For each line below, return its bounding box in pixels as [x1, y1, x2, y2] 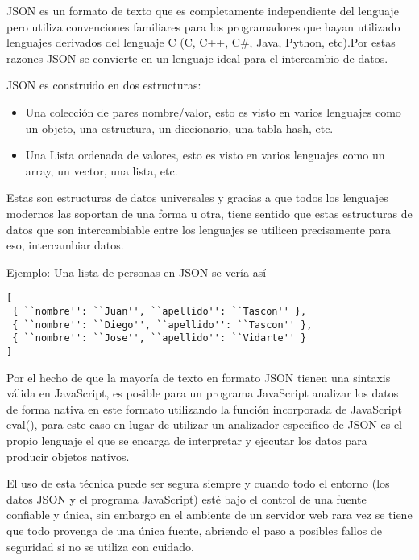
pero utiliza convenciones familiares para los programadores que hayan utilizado [6, 18, 400, 35]
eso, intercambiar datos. [6, 237, 124, 253]
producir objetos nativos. [6, 447, 130, 464]
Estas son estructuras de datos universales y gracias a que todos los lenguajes [6, 189, 388, 206]
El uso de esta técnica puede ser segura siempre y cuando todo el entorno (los [6, 475, 390, 492]
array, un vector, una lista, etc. [25, 162, 178, 179]
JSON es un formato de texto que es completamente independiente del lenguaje [6, 2, 399, 19]
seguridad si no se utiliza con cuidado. [6, 537, 194, 554]
